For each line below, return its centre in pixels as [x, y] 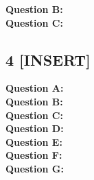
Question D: [35, 128]
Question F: [34, 155]
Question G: [35, 168]
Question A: [35, 88]
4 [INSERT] [48, 59]
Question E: [34, 141]
